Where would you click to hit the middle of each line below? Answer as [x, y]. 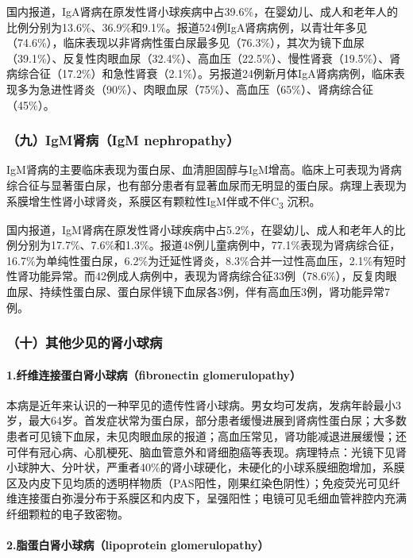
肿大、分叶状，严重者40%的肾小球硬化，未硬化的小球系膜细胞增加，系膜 [216, 467]
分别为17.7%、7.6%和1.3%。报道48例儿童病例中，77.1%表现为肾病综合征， [209, 245]
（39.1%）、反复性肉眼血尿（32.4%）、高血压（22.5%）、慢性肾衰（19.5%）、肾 [204, 58]
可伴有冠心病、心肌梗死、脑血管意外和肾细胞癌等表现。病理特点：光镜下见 [201, 451]
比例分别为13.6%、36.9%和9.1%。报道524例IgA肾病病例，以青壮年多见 [187, 27]
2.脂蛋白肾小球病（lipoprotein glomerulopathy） [138, 545]
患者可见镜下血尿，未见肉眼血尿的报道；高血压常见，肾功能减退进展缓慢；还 [206, 436]
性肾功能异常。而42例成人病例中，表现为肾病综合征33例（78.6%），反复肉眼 [202, 276]
